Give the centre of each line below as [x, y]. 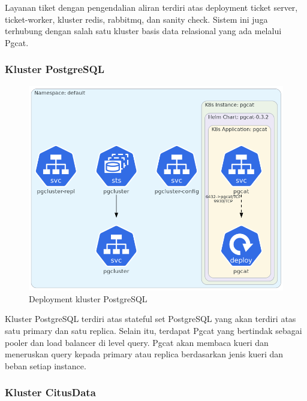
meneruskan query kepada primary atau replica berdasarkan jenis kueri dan [144, 354]
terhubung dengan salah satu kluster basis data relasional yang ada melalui [143, 31]
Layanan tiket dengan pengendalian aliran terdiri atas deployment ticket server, [151, 7]
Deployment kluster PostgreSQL [88, 298]
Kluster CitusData [50, 392]
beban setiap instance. [46, 365]
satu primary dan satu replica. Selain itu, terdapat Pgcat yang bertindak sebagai [153, 330]
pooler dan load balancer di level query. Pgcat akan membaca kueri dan [137, 342]
